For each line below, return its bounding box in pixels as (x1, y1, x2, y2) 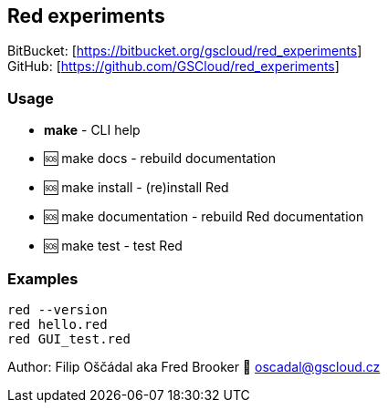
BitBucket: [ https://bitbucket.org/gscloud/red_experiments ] (7, 43, 362, 59)
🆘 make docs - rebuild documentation (44, 150, 277, 167)
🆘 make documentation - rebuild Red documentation (44, 209, 364, 225)
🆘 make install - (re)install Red (44, 179, 229, 196)
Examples (7, 269, 79, 288)
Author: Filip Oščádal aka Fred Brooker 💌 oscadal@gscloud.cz (7, 358, 381, 374)
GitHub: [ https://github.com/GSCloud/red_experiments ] (7, 58, 340, 75)
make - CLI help (44, 122, 141, 138)
